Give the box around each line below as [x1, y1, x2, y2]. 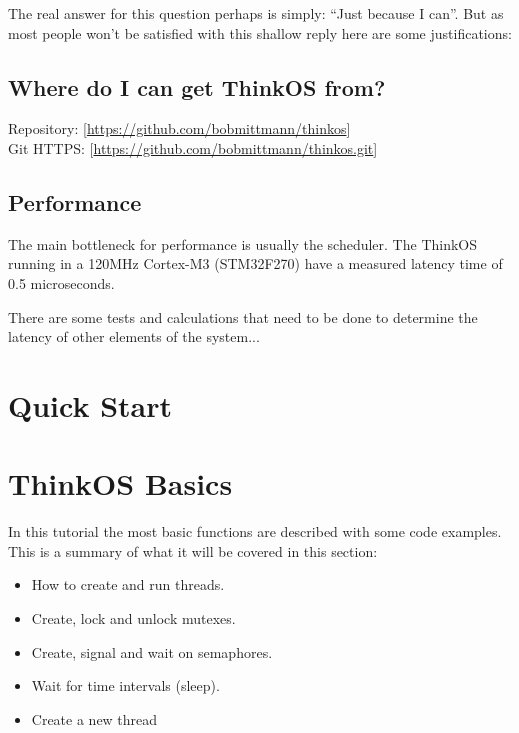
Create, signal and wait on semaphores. [31, 641, 273, 662]
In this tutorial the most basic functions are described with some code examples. [8, 521, 502, 542]
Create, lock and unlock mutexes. [31, 608, 236, 629]
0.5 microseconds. [8, 272, 115, 293]
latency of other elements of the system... [8, 326, 260, 347]
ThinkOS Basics [8, 463, 233, 504]
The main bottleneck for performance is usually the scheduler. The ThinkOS [8, 233, 478, 254]
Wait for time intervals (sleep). [31, 675, 220, 696]
